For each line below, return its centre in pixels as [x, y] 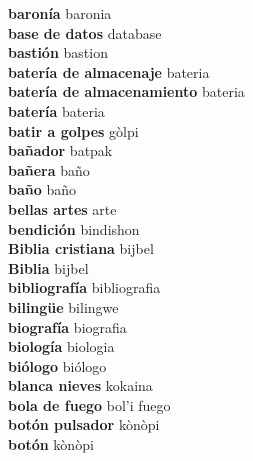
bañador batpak [60, 150]
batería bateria [56, 110]
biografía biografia [67, 326]
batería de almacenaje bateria [109, 71]
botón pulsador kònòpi [84, 424]
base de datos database [85, 32]
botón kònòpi [51, 444]
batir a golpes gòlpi [73, 130]
